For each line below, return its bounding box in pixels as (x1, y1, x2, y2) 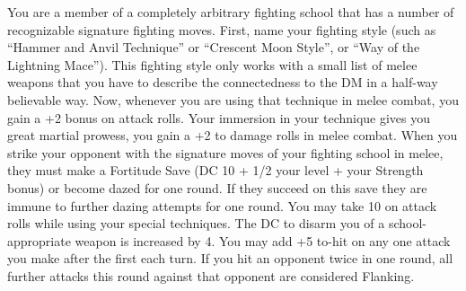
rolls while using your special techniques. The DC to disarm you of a (7, 214, 385, 233)
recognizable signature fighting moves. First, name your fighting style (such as (7, 20, 436, 39)
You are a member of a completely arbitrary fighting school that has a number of (7, 3, 454, 21)
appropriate (7, 231, 71, 250)
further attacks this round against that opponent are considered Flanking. (7, 266, 415, 285)
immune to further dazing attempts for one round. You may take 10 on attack (7, 196, 437, 215)
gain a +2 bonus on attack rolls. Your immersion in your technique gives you (7, 108, 431, 127)
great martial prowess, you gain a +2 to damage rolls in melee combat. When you (7, 126, 458, 145)
